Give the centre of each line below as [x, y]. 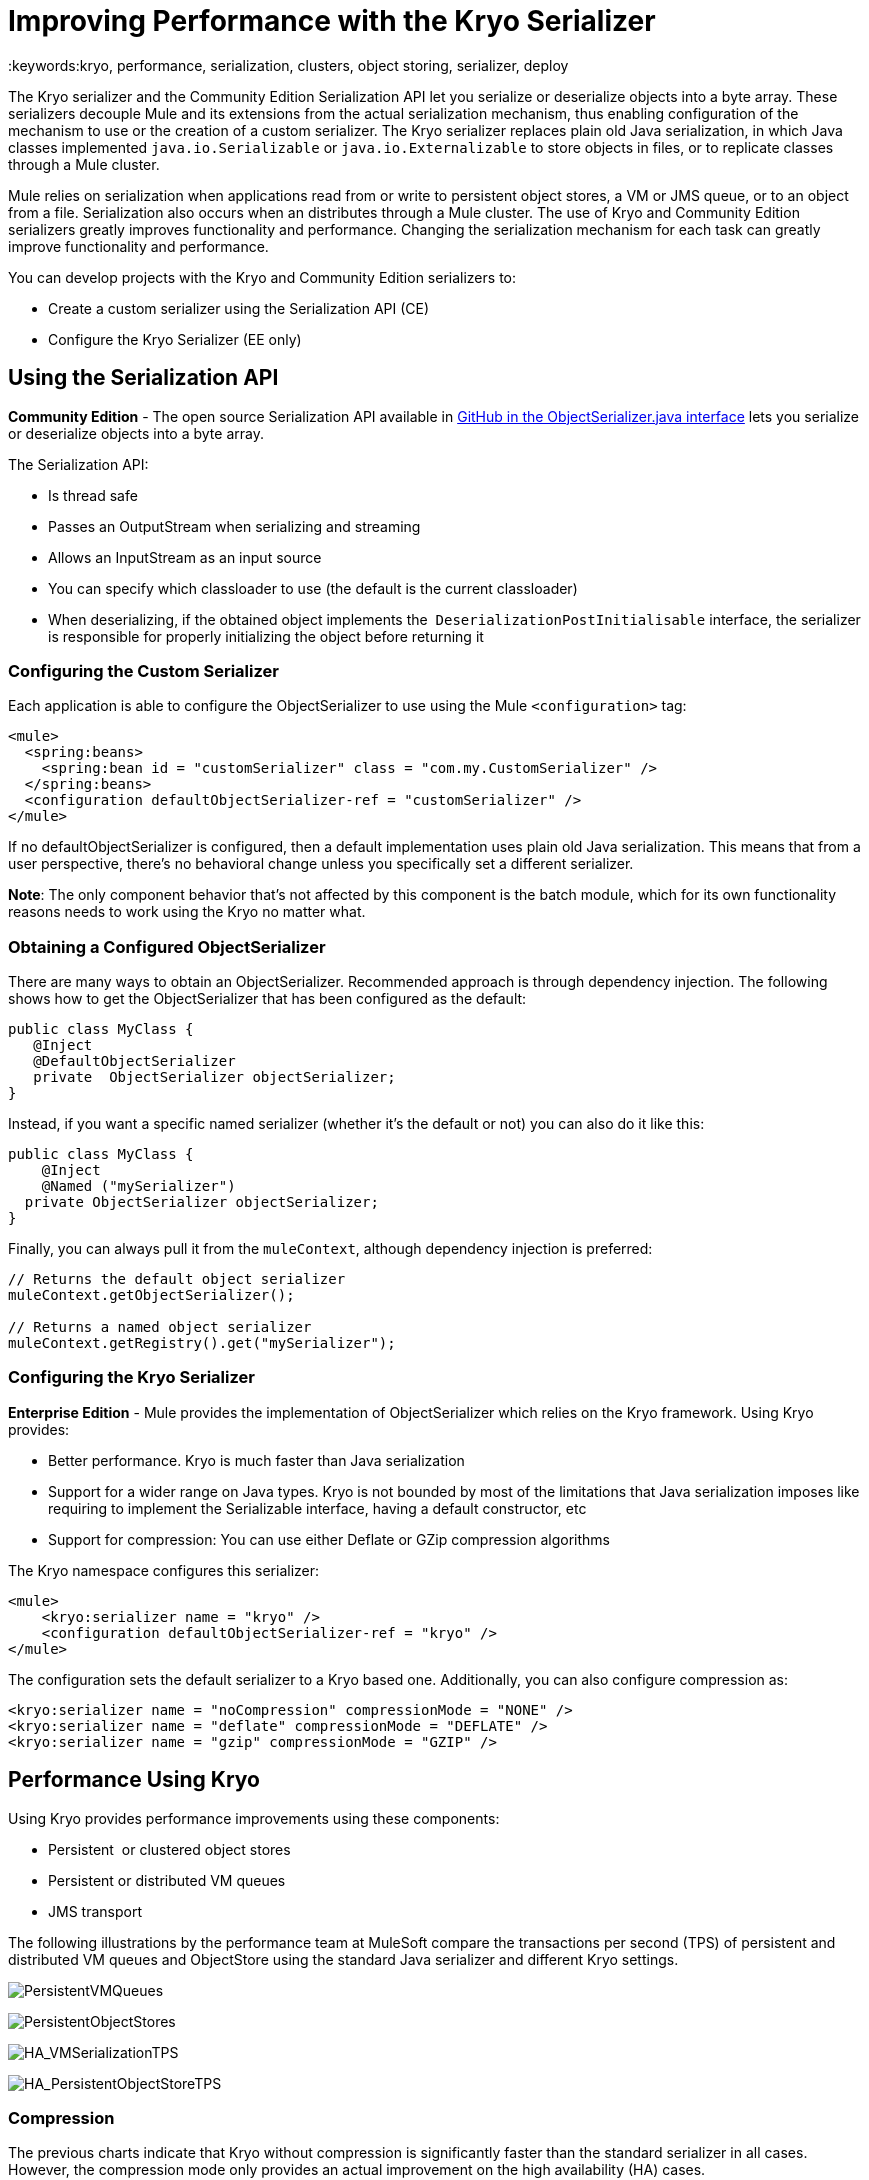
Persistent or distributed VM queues [167, 1880]
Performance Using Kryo [134, 1780]
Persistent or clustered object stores [169, 1849]
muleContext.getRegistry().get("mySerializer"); [202, 1343]
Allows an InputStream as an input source [185, 557]
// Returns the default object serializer [177, 1279]
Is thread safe [93, 495]
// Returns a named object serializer [160, 1327]
